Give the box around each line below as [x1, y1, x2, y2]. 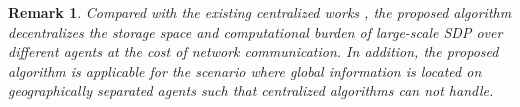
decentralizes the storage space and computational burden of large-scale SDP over [8, 21, 503, 42]
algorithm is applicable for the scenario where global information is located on [8, 60, 482, 81]
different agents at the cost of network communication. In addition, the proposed [8, 41, 499, 62]
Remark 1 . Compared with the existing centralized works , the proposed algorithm [8, 2, 512, 22]
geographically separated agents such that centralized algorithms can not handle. [8, 80, 494, 101]
